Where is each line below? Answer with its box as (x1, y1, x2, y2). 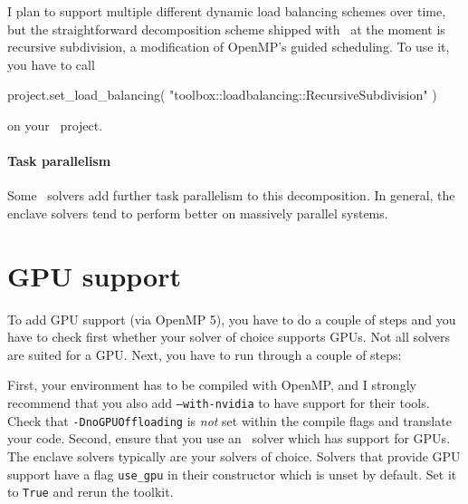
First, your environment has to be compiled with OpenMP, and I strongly (7, 375, 416, 394)
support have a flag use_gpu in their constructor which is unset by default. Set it (7, 464, 457, 483)
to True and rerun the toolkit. (7, 482, 174, 501)
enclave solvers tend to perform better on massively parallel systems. (7, 203, 388, 222)
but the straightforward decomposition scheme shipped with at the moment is (7, 19, 445, 38)
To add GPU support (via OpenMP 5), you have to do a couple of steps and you (7, 309, 456, 328)
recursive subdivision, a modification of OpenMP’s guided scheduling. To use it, (7, 37, 450, 56)
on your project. (7, 115, 103, 134)
